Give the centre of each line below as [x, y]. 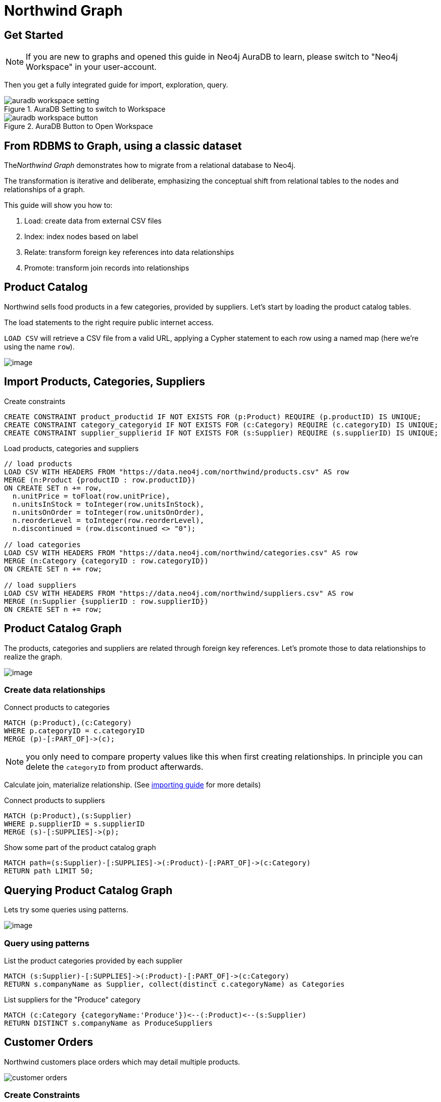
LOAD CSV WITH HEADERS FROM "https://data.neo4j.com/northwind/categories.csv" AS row [181, 553]
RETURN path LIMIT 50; [49, 871]
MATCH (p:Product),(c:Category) [68, 723]
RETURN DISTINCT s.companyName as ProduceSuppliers [109, 1023]
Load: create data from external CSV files [93, 221]
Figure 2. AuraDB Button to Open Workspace [79, 126]
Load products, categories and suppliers [71, 448]
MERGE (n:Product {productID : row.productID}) [100, 480]
